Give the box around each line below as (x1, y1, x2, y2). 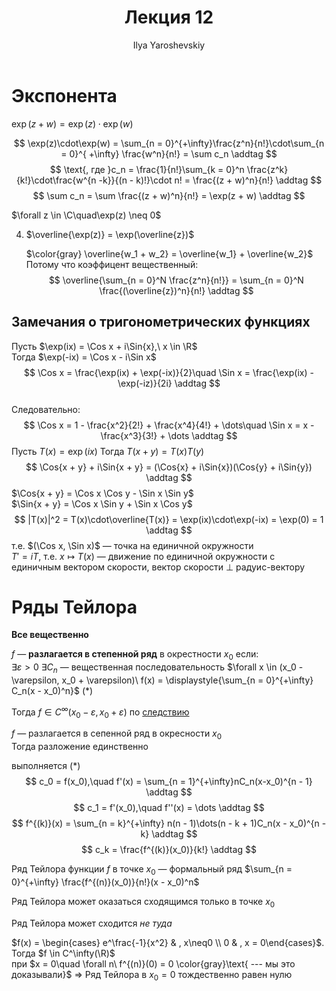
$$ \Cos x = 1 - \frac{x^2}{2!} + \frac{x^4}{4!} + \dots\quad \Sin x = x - (23, 419, 315, 431)
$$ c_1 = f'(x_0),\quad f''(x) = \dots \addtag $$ (73, 802, 265, 814)
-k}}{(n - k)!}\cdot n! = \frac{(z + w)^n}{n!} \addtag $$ (98, 174, 323, 186)
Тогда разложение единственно (11, 741, 149, 753)
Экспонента (11, 84, 118, 107)
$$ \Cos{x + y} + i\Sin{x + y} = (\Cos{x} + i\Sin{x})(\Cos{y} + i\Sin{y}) (25, 461, 313, 473)
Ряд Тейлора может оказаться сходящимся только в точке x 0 (11, 896, 276, 910)
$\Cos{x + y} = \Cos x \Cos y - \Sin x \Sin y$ (11, 487, 194, 499)
